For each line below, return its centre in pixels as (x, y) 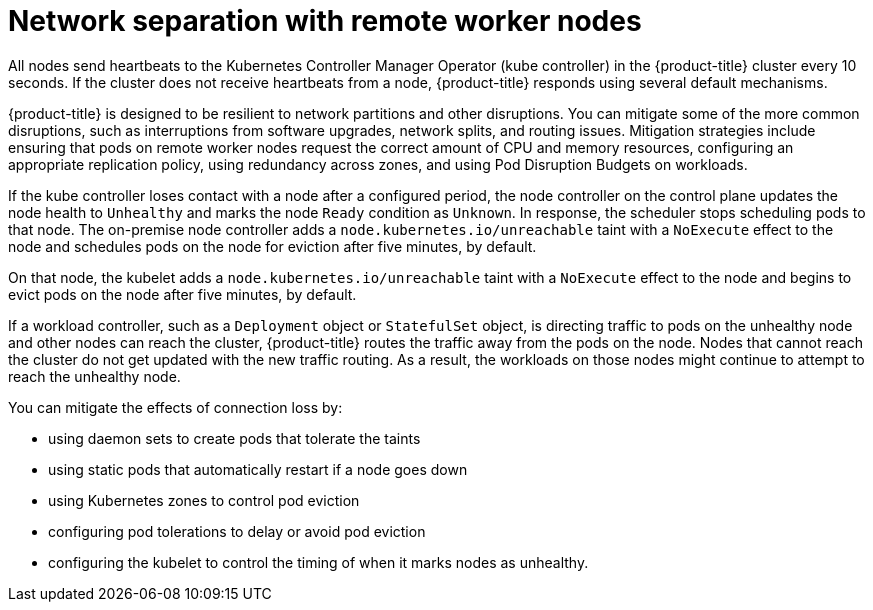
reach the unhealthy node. (94, 376)
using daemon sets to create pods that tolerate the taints (234, 438)
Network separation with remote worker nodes (325, 21)
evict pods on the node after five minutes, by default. (182, 294)
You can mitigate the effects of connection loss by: (175, 407)
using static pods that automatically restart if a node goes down (258, 469)
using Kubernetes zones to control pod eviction (204, 500)
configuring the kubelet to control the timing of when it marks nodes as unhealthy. (318, 562)
